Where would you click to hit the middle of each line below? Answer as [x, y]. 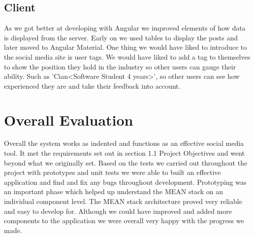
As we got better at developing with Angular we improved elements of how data [125, 28]
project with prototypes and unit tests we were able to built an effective [112, 172]
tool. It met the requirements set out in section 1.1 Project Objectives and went [125, 153]
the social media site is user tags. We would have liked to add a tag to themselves [127, 56]
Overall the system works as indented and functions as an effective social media [124, 143]
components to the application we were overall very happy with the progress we [124, 220]
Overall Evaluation [69, 119]
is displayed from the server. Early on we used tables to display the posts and [121, 37]
